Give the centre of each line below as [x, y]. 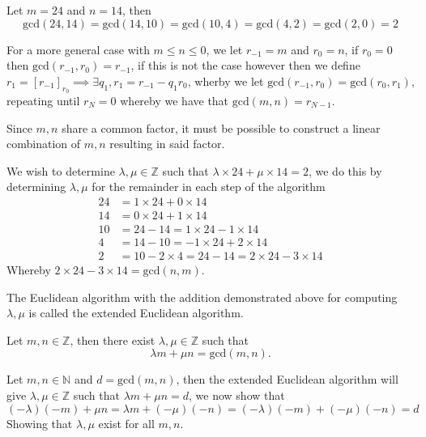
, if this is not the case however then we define [245, 65]
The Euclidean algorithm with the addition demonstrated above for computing [202, 297]
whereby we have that [175, 100]
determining [36, 187]
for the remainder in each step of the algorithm [209, 187]
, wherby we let [226, 81]
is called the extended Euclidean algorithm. [136, 313]
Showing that [40, 423]
